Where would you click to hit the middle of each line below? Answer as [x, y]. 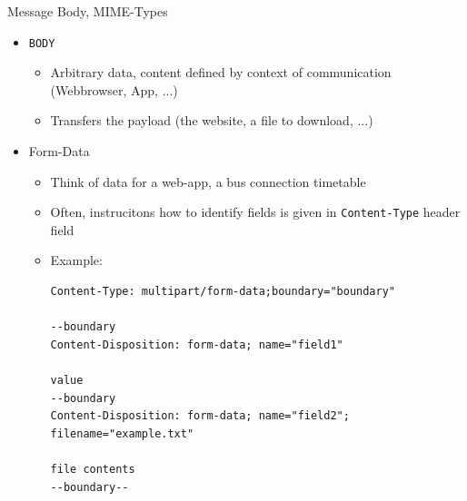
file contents [93, 469]
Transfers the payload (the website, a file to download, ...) [212, 120]
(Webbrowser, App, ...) [114, 89]
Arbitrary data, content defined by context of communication [221, 72]
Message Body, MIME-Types [88, 11]
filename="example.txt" [122, 433]
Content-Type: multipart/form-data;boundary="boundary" [223, 292]
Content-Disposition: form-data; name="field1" [197, 344]
